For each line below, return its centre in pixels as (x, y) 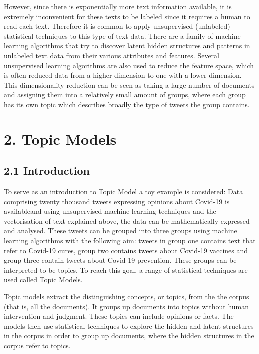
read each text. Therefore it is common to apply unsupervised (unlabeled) (117, 26)
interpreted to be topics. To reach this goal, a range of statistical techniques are (126, 270)
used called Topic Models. (43, 280)
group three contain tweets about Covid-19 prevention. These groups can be (120, 260)
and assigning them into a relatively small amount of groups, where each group (125, 95)
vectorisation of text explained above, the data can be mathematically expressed (127, 221)
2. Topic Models (60, 139)
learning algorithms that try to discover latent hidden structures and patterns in (127, 46)
